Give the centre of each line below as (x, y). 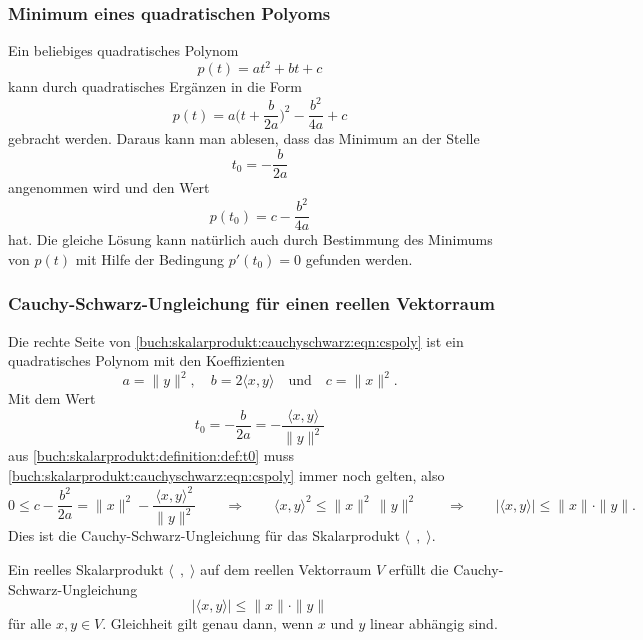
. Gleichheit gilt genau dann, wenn (208, 623)
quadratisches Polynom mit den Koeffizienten (146, 360)
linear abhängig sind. (434, 623)
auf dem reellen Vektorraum (286, 569)
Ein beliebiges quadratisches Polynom (123, 50)
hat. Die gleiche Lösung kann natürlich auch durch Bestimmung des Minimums (250, 239)
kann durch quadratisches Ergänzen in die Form (155, 86)
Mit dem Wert (52, 398)
